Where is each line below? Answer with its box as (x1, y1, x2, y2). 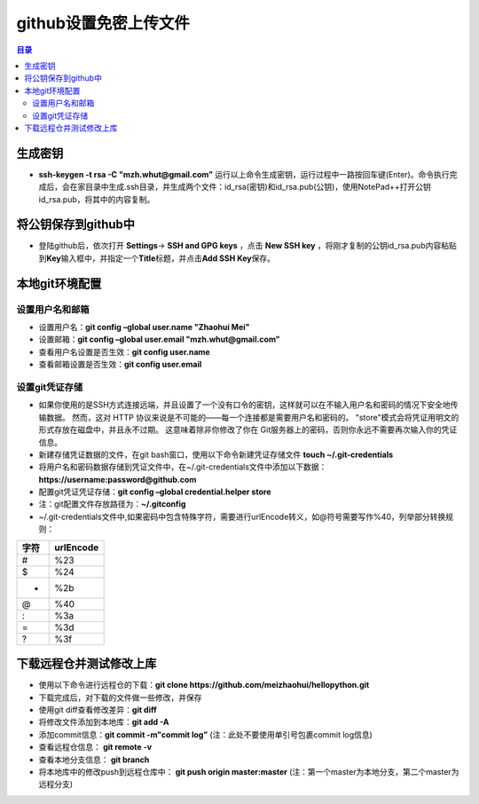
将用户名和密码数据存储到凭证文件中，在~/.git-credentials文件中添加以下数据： (38, 461, 327, 472)
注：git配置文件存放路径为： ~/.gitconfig (38, 499, 186, 509)
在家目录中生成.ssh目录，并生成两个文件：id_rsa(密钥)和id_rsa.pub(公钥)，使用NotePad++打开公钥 (69, 182, 432, 193)
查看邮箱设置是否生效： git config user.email (38, 359, 202, 370)
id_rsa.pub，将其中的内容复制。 (38, 193, 155, 204)
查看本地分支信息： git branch (38, 754, 150, 765)
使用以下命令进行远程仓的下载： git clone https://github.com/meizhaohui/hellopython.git (38, 680, 370, 690)
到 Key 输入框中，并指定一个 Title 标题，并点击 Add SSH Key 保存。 (38, 253, 275, 264)
